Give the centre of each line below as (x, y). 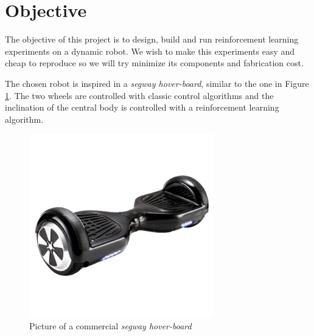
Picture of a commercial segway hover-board (110, 326)
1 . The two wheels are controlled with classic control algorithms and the (139, 95)
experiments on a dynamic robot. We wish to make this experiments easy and (150, 51)
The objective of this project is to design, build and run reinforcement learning (152, 39)
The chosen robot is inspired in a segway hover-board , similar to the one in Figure (157, 83)
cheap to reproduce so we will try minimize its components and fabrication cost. (154, 63)
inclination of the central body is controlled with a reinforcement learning (142, 107)
